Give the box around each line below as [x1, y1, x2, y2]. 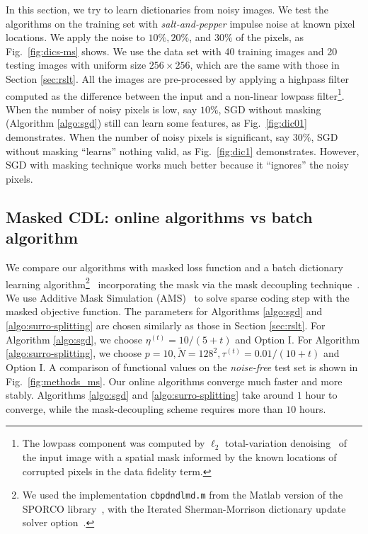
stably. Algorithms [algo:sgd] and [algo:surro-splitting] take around [6, 387, 294, 402]
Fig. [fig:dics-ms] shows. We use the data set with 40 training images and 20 [6, 43, 338, 58]
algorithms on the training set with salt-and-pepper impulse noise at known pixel [6, 16, 355, 30]
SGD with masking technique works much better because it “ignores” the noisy [6, 157, 349, 172]
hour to [305, 387, 338, 402]
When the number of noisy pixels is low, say [6, 101, 197, 116]
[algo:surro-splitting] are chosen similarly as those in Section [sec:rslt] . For [6, 318, 326, 332]
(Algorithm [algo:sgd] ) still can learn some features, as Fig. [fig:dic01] [6, 115, 307, 130]
